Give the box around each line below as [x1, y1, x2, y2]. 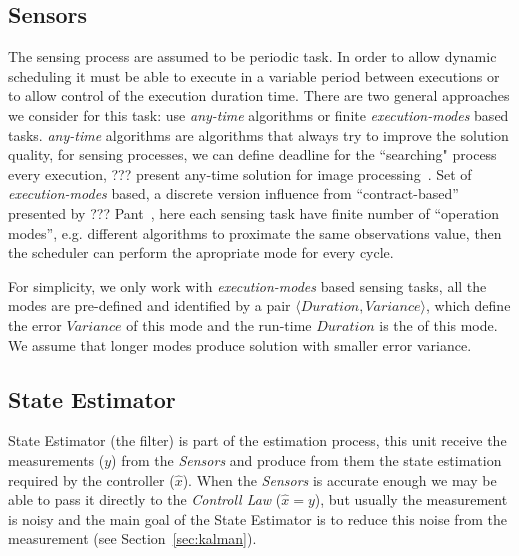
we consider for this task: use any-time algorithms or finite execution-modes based [8, 104, 509, 125]
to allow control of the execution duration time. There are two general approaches [8, 85, 510, 106]
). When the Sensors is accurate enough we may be [182, 469, 497, 490]
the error [8, 314, 62, 335]
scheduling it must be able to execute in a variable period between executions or [8, 65, 500, 86]
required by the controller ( [8, 469, 175, 490]
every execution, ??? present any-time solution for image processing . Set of [8, 163, 472, 184]
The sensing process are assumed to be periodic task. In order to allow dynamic [8, 46, 497, 67]
